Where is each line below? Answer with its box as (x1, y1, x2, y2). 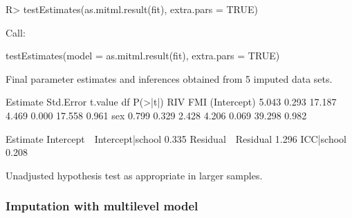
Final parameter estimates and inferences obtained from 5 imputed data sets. (6, 71, 333, 86)
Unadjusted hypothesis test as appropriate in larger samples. (6, 168, 263, 182)
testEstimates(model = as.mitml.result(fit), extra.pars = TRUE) (6, 48, 280, 63)
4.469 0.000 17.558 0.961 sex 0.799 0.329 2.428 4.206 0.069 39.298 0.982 (6, 108, 307, 122)
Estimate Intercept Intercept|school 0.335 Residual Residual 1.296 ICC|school (6, 131, 346, 146)
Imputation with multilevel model (6, 197, 198, 215)
